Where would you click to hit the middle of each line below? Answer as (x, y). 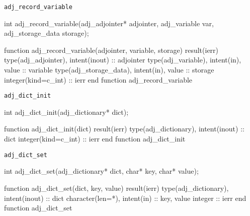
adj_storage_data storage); (47, 33)
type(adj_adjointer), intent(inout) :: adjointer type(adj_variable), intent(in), (123, 60)
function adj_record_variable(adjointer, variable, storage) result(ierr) (111, 50)
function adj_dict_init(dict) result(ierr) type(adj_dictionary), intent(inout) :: (124, 129)
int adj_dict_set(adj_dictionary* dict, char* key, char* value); (101, 171)
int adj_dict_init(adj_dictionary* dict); (66, 112)
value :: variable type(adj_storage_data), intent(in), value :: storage (109, 70)
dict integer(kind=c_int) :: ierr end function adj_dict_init (95, 139)
